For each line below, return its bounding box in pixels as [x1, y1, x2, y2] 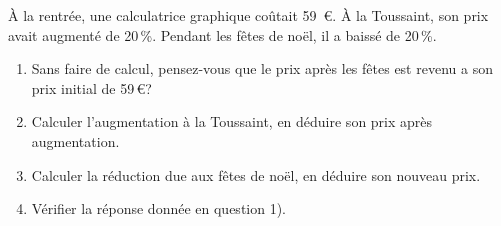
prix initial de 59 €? [31, 77, 152, 98]
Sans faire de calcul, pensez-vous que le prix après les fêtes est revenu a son [31, 58, 493, 79]
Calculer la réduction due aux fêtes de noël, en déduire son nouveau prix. [31, 164, 481, 185]
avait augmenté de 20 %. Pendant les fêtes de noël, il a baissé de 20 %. [8, 24, 437, 45]
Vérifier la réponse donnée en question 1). [31, 198, 287, 219]
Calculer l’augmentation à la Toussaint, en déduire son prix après [31, 111, 433, 132]
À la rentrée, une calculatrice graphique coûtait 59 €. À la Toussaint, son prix [8, 5, 489, 25]
